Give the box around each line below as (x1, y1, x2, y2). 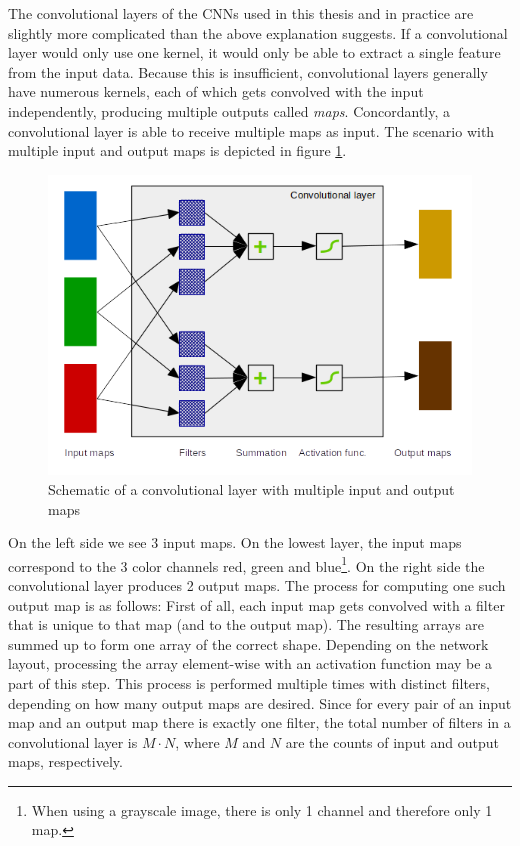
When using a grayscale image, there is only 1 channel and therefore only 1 (31, 799, 493, 820)
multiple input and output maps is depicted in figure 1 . (8, 140, 347, 161)
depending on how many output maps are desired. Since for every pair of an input (8, 692, 512, 713)
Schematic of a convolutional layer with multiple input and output (48, 478, 455, 499)
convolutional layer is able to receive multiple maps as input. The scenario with (8, 120, 495, 141)
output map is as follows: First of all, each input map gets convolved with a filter (8, 594, 505, 615)
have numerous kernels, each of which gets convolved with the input (8, 81, 424, 102)
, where (175, 731, 220, 752)
